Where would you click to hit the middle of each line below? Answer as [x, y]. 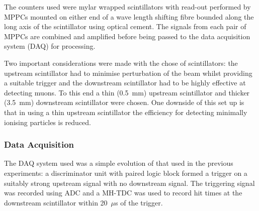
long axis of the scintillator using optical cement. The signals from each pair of [125, 26]
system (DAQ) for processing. [50, 46]
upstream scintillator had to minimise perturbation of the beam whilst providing [128, 73]
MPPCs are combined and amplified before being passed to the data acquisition [127, 36]
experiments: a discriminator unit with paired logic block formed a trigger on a [126, 173]
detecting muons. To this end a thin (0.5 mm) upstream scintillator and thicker [127, 92]
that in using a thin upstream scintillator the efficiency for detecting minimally [126, 112]
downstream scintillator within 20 [56, 202]
